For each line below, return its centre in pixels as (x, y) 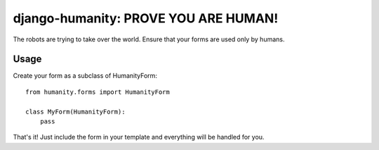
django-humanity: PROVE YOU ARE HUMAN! (146, 18)
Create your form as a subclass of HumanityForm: (85, 76)
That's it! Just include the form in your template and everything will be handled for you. (139, 137)
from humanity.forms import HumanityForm (98, 92)
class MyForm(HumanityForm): (75, 111)
